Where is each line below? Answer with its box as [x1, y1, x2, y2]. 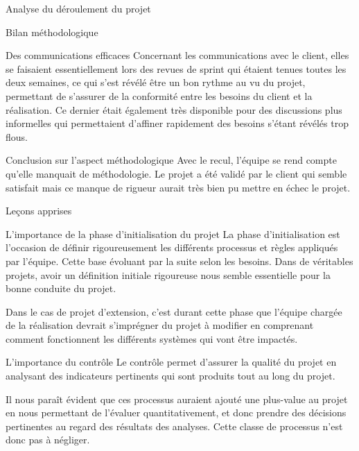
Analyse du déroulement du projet [6, 1, 151, 15]
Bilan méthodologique [6, 24, 98, 39]
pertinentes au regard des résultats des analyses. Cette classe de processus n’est [6, 418, 343, 433]
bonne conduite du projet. [6, 281, 116, 296]
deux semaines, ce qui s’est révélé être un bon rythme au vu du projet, [6, 75, 306, 90]
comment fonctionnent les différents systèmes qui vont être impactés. [6, 331, 298, 346]
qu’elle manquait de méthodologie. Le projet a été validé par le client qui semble [6, 166, 347, 180]
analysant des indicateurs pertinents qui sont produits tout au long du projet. [6, 368, 335, 383]
